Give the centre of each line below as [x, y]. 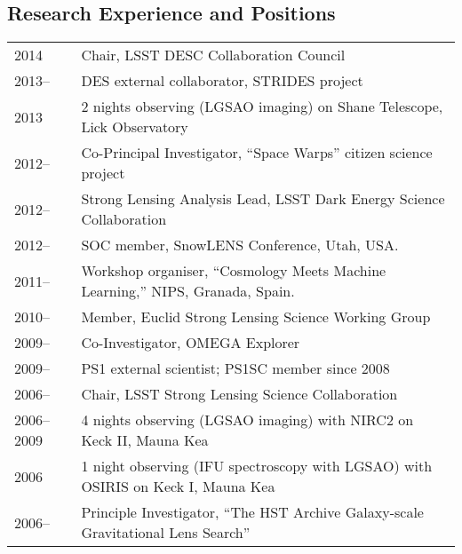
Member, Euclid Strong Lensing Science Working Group [256, 317]
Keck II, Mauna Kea [145, 440]
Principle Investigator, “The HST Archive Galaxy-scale [252, 512]
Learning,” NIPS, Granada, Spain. [188, 291]
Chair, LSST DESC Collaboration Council [213, 55]
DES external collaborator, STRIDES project [222, 81]
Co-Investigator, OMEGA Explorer [191, 343]
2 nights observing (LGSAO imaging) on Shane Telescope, [262, 107]
